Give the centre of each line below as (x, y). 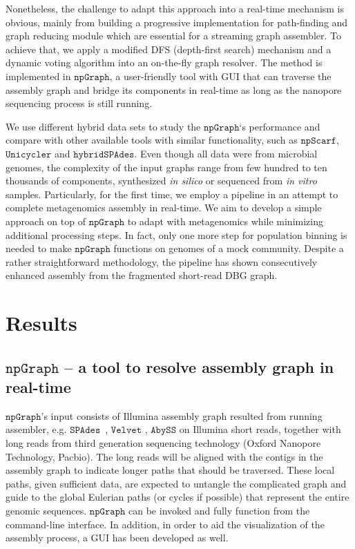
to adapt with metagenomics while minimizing (225, 221)
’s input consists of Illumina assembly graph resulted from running (182, 415)
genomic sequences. (46, 510)
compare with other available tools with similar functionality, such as (152, 140)
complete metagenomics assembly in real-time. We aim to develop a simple (164, 208)
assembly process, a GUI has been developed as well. (117, 538)
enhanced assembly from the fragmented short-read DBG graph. (142, 275)
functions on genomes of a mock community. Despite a (229, 248)
